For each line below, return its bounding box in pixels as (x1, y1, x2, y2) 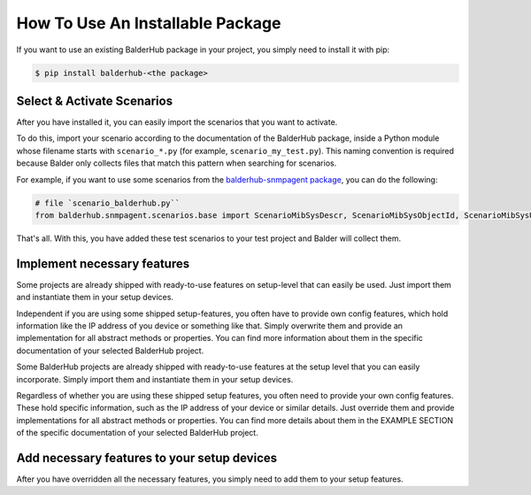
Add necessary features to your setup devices (16, 450, 278, 465)
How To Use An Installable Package (16, 13, 281, 33)
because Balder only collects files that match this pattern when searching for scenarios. (16, 158, 337, 168)
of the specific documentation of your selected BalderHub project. (16, 428, 258, 438)
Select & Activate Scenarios (16, 93, 173, 108)
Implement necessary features (16, 256, 190, 271)
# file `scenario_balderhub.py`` (35, 197, 181, 208)
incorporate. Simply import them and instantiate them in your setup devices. (16, 374, 294, 384)
